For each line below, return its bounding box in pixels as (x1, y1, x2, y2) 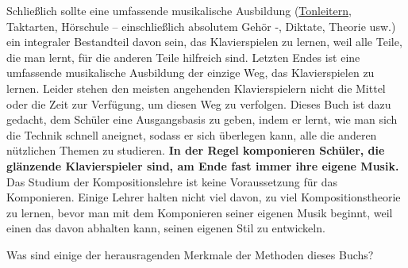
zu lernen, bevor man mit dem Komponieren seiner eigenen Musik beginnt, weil (6, 204, 393, 220)
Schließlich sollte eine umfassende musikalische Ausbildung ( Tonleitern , (6, 2, 352, 18)
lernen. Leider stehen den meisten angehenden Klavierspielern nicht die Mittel (6, 79, 386, 96)
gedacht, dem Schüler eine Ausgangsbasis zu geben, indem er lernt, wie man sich (6, 111, 398, 128)
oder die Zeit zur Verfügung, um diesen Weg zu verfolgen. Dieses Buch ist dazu (6, 95, 391, 112)
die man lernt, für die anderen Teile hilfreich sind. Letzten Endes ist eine (6, 48, 360, 65)
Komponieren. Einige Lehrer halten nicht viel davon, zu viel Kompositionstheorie (6, 189, 401, 205)
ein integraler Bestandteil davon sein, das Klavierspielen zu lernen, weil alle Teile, (6, 33, 402, 50)
